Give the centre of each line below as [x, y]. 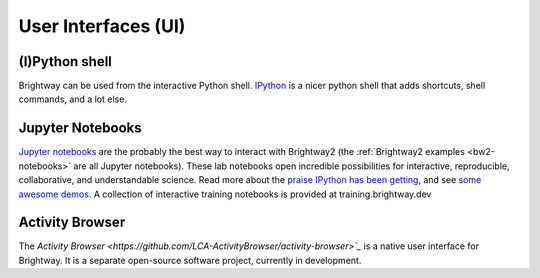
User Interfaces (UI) [102, 26]
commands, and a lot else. [72, 99]
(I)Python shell [65, 61]
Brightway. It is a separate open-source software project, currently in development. [190, 260]
